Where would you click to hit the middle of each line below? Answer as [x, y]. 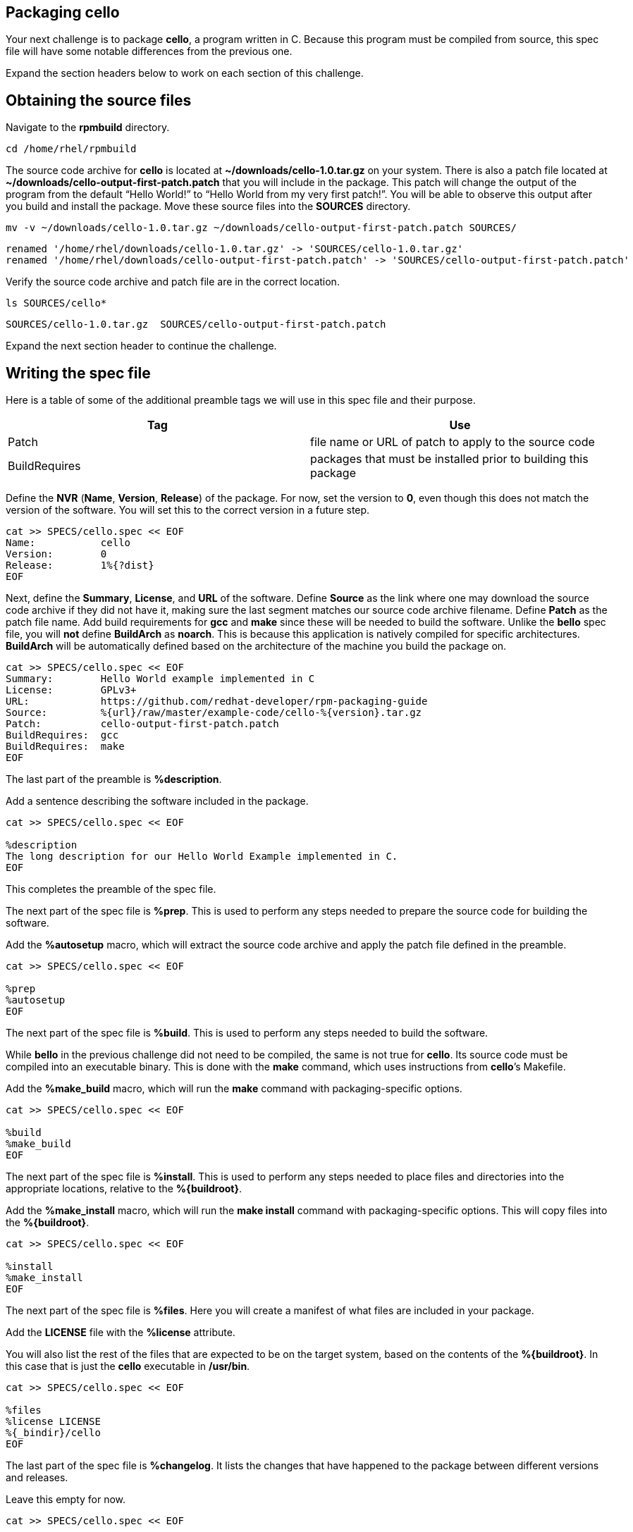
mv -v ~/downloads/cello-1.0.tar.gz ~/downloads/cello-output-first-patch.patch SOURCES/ [261, 228]
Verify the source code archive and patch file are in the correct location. [173, 282]
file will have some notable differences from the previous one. [149, 51]
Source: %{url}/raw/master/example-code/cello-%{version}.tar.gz [214, 713]
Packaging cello [63, 12]
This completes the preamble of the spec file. [111, 889]
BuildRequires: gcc [62, 735]
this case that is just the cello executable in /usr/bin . [128, 1366]
